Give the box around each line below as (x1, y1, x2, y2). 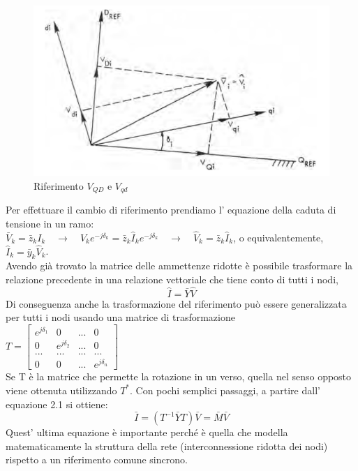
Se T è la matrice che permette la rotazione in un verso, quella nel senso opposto (6, 369, 352, 384)
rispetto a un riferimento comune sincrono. (6, 452, 188, 467)
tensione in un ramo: (6, 216, 94, 230)
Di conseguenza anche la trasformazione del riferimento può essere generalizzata (6, 296, 347, 311)
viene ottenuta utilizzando (6, 382, 117, 397)
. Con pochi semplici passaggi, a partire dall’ (130, 382, 320, 397)
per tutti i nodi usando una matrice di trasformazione (6, 310, 235, 324)
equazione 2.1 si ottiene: (6, 396, 108, 411)
